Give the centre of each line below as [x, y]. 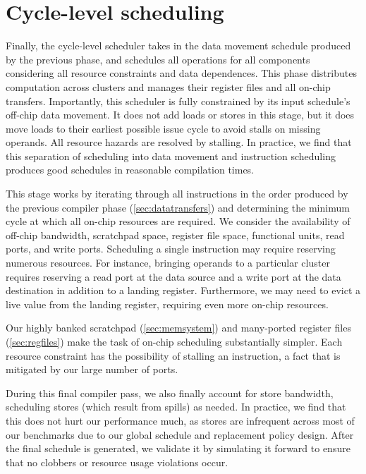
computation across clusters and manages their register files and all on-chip [168, 86]
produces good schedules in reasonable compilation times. [130, 170]
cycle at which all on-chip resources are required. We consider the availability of [178, 221]
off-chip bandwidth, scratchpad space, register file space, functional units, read [175, 235]
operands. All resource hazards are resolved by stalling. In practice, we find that [179, 142]
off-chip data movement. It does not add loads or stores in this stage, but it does [180, 115]
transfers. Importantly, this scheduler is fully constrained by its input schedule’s [178, 101]
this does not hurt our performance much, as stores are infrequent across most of [180, 420]
